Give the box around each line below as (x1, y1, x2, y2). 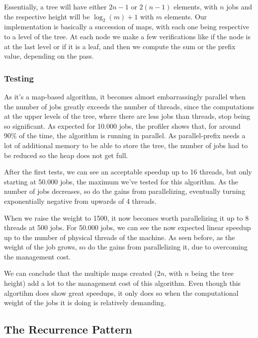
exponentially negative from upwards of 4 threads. (4, 195, 157, 206)
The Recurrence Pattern (4, 322, 132, 337)
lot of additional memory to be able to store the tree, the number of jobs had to (4, 140, 248, 150)
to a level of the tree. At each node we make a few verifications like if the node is (4, 31, 251, 41)
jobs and (226, 1, 253, 11)
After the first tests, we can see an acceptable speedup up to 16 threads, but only (4, 167, 252, 177)
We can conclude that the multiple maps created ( (4, 268, 157, 278)
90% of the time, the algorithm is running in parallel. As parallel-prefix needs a (4, 130, 246, 141)
